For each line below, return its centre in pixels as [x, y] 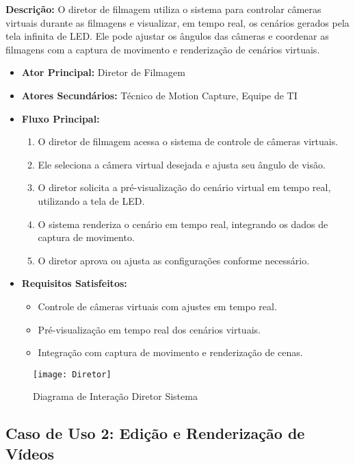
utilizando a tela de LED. [91, 200]
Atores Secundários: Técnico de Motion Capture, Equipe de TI [159, 95]
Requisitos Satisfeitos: [74, 283]
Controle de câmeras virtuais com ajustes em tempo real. [157, 306]
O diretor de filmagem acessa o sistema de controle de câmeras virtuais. [188, 141]
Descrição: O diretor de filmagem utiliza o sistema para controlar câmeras [163, 9]
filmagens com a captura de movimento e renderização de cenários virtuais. [163, 49]
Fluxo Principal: [61, 118]
